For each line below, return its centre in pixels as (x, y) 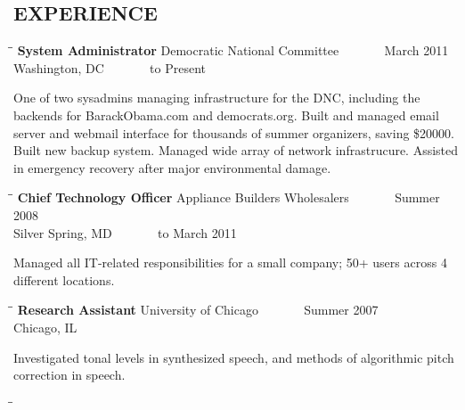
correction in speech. (69, 375)
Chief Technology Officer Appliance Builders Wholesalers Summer (228, 197)
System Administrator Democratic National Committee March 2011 (233, 50)
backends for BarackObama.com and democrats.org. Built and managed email (226, 115)
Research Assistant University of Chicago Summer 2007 (198, 310)
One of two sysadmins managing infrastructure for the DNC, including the (217, 98)
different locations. (64, 279)
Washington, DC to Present (110, 67)
